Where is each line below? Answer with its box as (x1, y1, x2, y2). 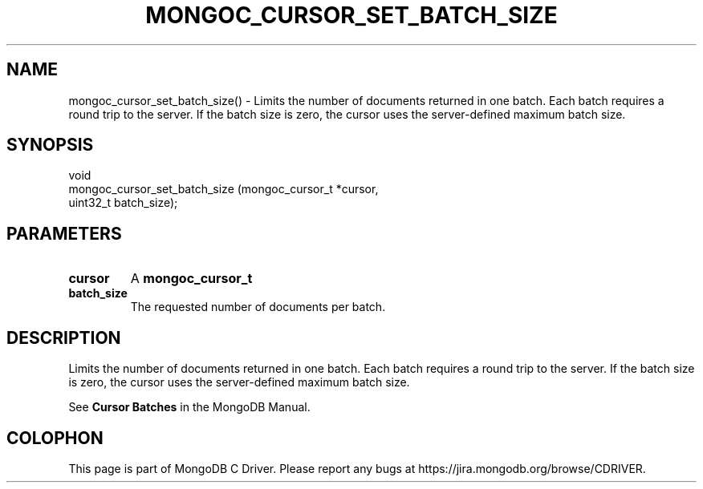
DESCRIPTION (6, 327, 121, 348)
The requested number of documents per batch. (130, 300, 386, 314)
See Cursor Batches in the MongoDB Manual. (68, 400, 311, 414)
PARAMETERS (6, 223, 122, 244)
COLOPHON (6, 427, 104, 448)
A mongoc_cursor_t (130, 270, 253, 287)
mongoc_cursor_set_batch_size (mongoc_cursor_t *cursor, (68, 182, 379, 196)
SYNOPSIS (6, 135, 94, 156)
